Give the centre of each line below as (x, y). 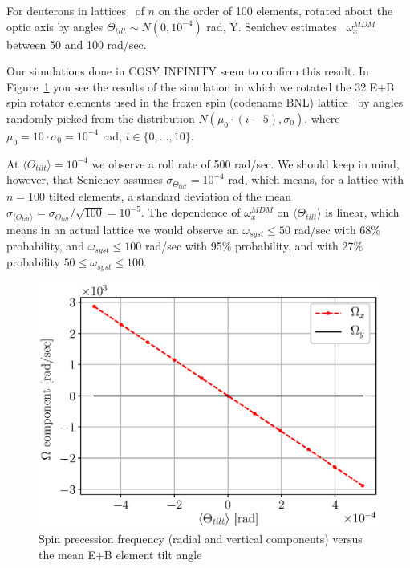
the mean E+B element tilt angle (120, 555)
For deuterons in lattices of (75, 10)
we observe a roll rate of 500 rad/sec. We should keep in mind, (246, 163)
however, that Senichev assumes (85, 179)
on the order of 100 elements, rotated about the (276, 10)
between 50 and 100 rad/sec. (77, 44)
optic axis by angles (55, 26)
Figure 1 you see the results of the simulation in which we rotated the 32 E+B (201, 86)
